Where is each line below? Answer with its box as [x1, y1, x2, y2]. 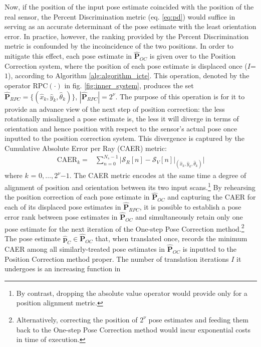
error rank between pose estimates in [5, 211, 118, 222]
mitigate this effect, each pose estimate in [5, 51, 132, 61]
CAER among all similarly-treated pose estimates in [5, 244, 165, 254]
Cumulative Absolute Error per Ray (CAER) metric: [5, 142, 167, 153]
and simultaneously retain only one [135, 211, 243, 222]
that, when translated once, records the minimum [95, 233, 247, 243]
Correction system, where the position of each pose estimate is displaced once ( [5, 60, 247, 71]
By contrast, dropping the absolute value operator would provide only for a [16, 287, 247, 298]
